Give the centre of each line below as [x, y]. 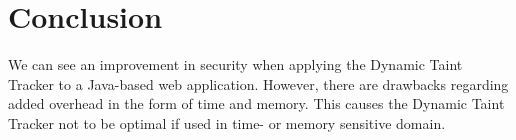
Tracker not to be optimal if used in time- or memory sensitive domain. [227, 122]
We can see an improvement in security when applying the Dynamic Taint [235, 64]
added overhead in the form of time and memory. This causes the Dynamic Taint [256, 103]
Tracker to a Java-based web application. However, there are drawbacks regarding [258, 83]
